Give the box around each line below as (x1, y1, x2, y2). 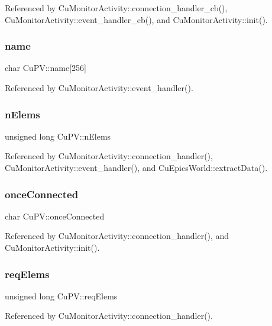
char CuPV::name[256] (5, 62, 86, 74)
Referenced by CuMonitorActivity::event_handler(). (5, 82, 193, 93)
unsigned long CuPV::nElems (5, 130, 111, 142)
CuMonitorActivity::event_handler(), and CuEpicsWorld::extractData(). (5, 162, 268, 173)
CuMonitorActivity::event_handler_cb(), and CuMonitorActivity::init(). (5, 13, 268, 25)
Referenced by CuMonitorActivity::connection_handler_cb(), (5, 2, 228, 14)
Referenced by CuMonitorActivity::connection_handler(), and (5, 230, 229, 242)
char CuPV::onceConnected (5, 209, 105, 222)
